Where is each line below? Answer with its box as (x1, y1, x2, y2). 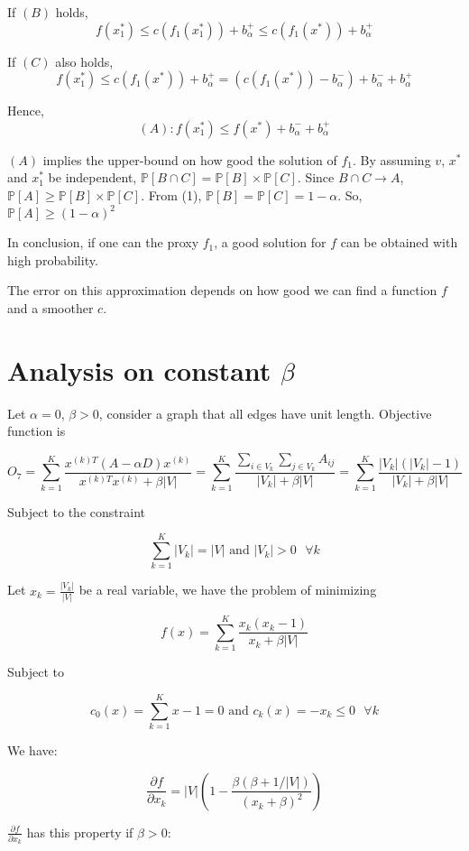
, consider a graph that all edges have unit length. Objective (98, 403, 432, 422)
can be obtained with (340, 233, 458, 252)
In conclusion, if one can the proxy (7, 233, 199, 252)
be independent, (48, 168, 137, 187)
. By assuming (352, 150, 431, 169)
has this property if (26, 822, 133, 841)
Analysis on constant (7, 351, 271, 388)
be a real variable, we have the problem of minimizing (78, 580, 377, 599)
